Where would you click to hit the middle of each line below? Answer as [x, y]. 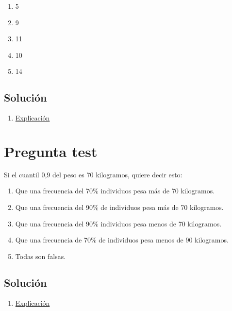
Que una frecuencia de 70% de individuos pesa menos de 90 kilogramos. [122, 240]
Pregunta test [51, 151]
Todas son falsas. [41, 256]
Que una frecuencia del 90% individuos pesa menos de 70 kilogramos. [118, 223]
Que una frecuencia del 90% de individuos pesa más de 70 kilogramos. [119, 207]
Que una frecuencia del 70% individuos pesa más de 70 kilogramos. [115, 191]
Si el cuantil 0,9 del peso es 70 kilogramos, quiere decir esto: [93, 174]
